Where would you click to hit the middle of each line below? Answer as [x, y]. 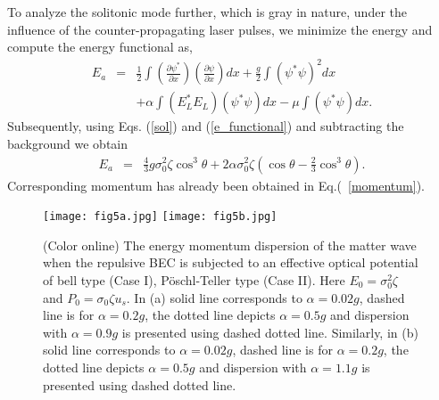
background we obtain [68, 143]
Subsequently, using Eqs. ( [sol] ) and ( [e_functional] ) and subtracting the [206, 126]
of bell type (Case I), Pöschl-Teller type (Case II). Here [194, 280]
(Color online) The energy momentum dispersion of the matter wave [230, 245]
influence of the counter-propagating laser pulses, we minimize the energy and [220, 29]
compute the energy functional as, [100, 47]
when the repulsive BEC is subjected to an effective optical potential [231, 262]
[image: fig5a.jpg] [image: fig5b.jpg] [160, 217]
